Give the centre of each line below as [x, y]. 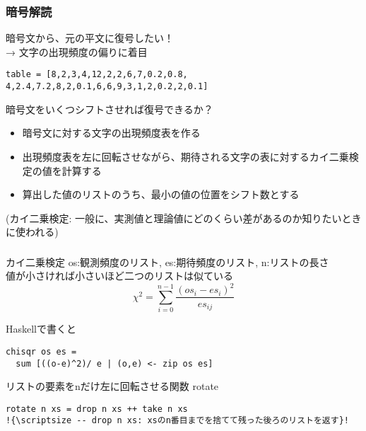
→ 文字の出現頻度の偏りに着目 [77, 51]
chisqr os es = [41, 351]
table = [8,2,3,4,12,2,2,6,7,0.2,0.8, [97, 75]
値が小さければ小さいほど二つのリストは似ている [119, 276]
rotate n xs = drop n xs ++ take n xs [97, 409]
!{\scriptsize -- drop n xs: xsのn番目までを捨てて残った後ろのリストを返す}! [177, 421]
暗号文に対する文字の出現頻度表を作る [111, 133]
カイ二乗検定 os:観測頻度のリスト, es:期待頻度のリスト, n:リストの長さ [167, 262]
